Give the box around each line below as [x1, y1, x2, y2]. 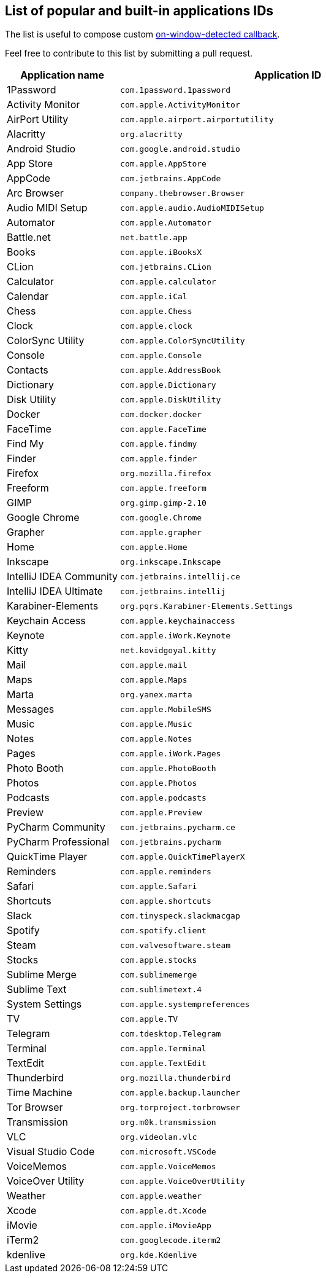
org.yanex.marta [120, 689, 192, 699]
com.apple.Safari [120, 881, 197, 891]
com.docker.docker [120, 409, 202, 419]
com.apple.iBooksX [120, 247, 202, 257]
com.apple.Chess [120, 306, 192, 316]
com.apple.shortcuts [120, 896, 211, 906]
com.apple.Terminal [120, 1043, 207, 1053]
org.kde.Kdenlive [120, 1250, 197, 1260]
